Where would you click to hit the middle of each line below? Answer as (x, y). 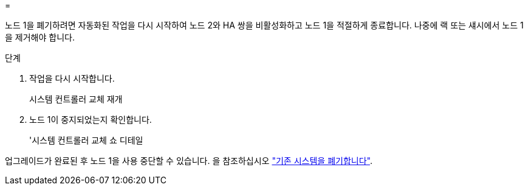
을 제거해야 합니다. (40, 37)
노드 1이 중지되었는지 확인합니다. (91, 120)
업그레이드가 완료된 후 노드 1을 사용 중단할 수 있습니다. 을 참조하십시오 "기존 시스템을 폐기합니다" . (189, 161)
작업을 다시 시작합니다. (72, 78)
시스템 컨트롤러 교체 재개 (76, 99)
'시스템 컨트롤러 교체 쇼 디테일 (86, 140)
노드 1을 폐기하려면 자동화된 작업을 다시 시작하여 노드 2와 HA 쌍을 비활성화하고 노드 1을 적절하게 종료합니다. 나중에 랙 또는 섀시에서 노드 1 (264, 25)
